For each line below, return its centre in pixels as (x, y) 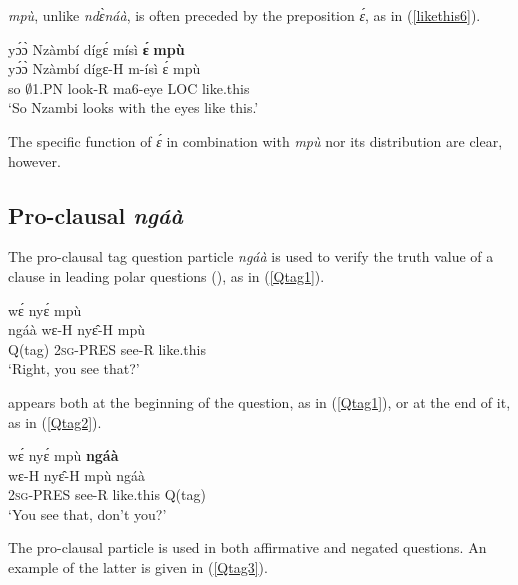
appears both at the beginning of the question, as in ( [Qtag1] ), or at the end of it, (259, 401)
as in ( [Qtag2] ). (55, 421)
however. (34, 160)
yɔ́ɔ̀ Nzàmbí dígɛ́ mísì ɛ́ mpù (96, 48)
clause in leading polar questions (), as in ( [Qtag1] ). (166, 275)
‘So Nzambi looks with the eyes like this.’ (133, 107)
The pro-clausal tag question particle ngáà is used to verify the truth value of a (251, 256)
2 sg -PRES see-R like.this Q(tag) (107, 494)
